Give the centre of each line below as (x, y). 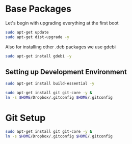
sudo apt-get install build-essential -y (50, 84)
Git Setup (25, 118)
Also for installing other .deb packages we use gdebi (61, 47)
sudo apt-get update (27, 32)
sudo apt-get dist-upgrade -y (37, 37)
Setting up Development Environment (66, 72)
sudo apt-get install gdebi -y (38, 56)
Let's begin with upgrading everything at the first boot (62, 23)
